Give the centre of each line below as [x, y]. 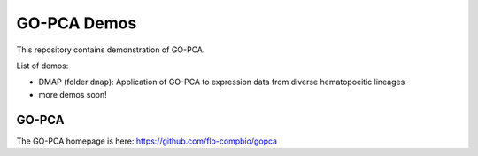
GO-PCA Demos [77, 23]
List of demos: [42, 66]
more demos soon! [73, 94]
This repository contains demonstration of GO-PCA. [111, 50]
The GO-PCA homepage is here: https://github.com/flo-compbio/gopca [147, 141]
